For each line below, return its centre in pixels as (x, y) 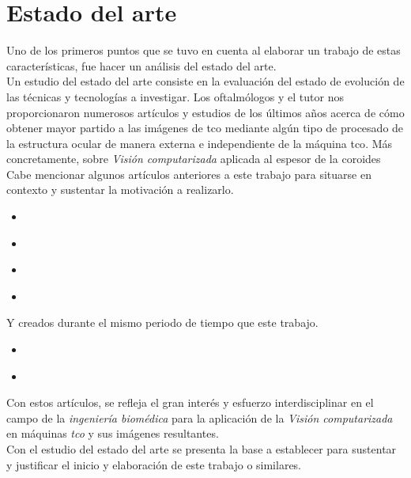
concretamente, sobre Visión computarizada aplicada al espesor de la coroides (194, 159)
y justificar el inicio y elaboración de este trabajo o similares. (154, 464)
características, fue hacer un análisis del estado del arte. (141, 65)
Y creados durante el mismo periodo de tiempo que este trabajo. (162, 322)
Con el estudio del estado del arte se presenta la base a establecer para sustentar (202, 449)
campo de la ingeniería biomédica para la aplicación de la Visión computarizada (200, 417)
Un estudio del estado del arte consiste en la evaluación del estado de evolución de (205, 81)
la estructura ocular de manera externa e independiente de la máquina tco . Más (200, 143)
